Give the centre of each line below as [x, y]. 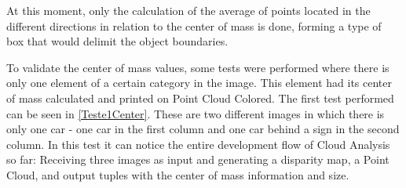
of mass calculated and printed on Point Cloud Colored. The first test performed [200, 98]
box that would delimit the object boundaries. [117, 41]
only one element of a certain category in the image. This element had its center [199, 83]
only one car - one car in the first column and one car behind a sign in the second [203, 129]
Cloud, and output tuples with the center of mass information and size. [178, 174]
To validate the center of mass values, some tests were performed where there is [198, 67]
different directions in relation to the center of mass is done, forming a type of [194, 25]
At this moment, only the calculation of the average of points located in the [188, 10]
